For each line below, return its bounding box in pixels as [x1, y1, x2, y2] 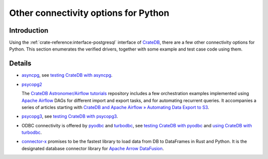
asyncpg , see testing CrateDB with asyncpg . [21, 72, 113, 78]
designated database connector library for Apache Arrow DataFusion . [21, 145, 164, 151]
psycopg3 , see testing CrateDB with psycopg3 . [21, 113, 119, 119]
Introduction [9, 26, 49, 35]
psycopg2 [21, 81, 42, 87]
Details [9, 59, 32, 68]
